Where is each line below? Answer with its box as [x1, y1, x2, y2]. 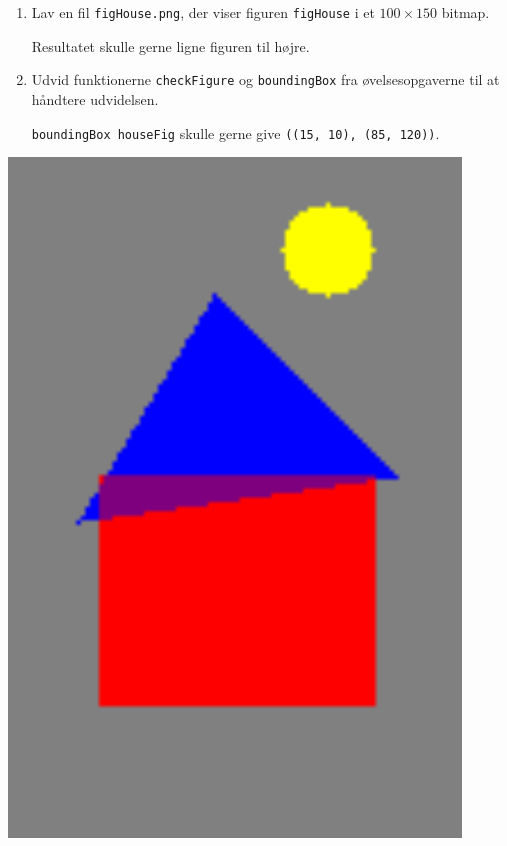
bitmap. [441, 2, 490, 22]
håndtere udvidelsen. [31, 88, 159, 109]
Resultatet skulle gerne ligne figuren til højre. [31, 35, 310, 56]
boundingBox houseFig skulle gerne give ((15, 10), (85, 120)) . [31, 122, 440, 143]
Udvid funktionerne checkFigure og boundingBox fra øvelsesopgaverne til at [31, 69, 500, 90]
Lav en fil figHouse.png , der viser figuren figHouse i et [31, 2, 375, 22]
